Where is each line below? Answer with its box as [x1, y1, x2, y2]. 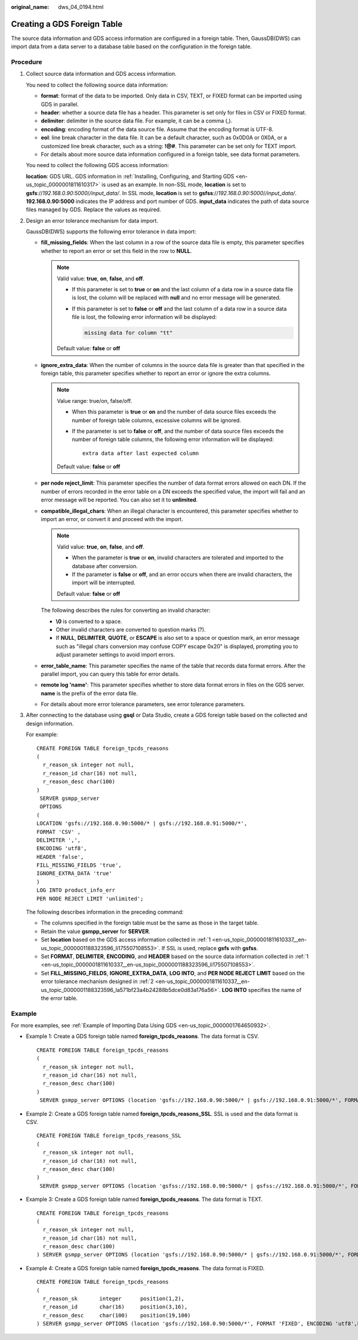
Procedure [11, 58, 42, 66]
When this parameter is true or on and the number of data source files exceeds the [72, 408, 277, 415]
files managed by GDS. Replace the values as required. [26, 206, 161, 213]
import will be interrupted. [72, 579, 135, 586]
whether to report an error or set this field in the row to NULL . [41, 247, 192, 254]
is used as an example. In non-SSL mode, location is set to [101, 181, 246, 188]
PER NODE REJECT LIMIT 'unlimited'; [36, 895, 144, 902]
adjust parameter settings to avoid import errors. [55, 651, 175, 658]
